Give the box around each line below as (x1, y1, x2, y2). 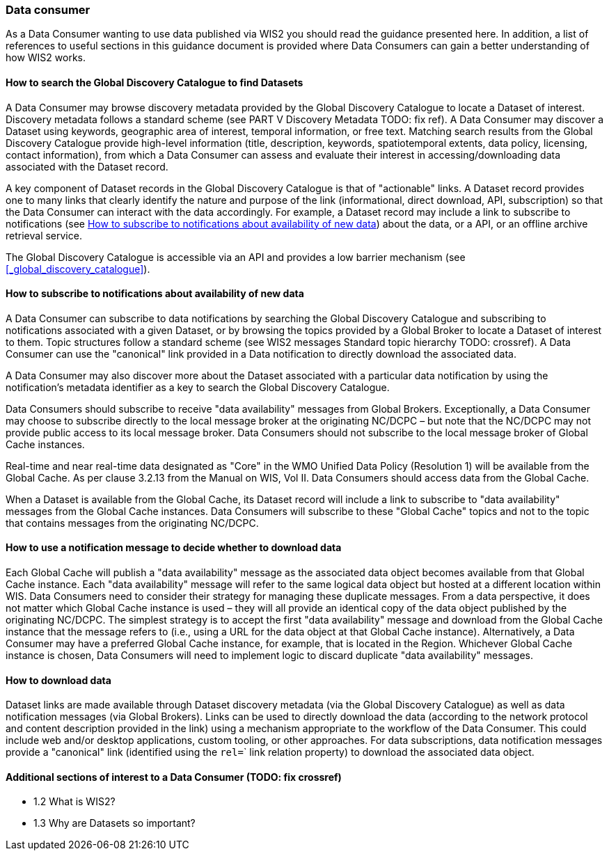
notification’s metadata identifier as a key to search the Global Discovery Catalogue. (6, 381, 390, 393)
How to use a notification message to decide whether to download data (6, 541, 342, 554)
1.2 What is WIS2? (33, 795, 116, 808)
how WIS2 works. (6, 51, 86, 64)
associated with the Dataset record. (6, 160, 168, 173)
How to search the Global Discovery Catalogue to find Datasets (6, 76, 303, 88)
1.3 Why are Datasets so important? (33, 817, 196, 830)
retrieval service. (6, 229, 82, 241)
